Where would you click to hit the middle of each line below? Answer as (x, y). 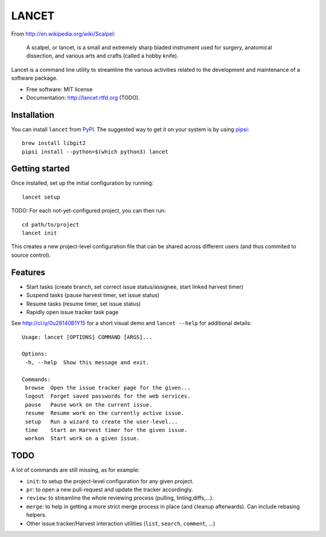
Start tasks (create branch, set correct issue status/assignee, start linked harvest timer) (135, 286)
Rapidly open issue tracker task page (72, 312)
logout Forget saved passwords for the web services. (108, 396)
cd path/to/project (51, 224)
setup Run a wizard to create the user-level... (101, 422)
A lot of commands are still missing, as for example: (75, 470)
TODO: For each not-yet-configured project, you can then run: (88, 211)
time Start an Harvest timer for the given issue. (106, 430)
